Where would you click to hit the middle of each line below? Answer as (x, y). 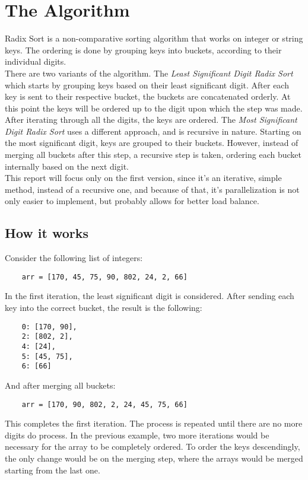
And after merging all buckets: (60, 385)
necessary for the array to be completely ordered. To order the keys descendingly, (153, 446)
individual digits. (36, 61)
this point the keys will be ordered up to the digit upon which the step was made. (154, 108)
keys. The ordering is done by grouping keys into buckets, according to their (143, 50)
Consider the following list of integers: (74, 258)
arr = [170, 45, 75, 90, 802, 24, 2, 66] (104, 277)
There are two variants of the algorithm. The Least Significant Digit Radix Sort (149, 73)
